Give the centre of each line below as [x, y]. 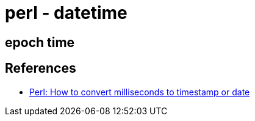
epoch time [40, 42]
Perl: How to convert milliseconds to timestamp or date [140, 92]
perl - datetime [66, 13]
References [41, 68]
